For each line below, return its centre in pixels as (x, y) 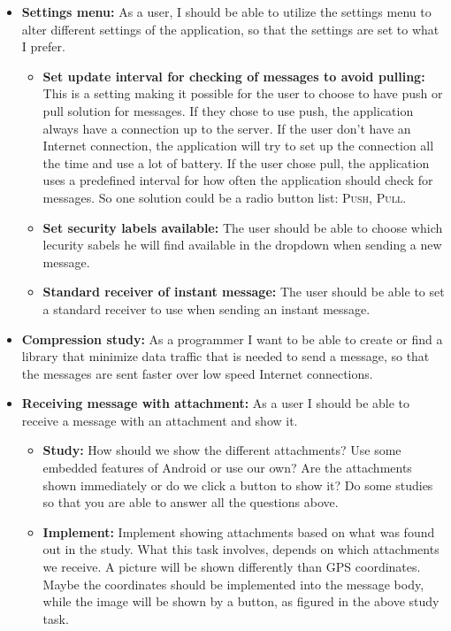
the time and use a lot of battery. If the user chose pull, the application (236, 162)
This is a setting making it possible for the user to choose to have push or (243, 93)
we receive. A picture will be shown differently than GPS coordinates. (232, 567)
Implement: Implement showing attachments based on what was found (239, 531)
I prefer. (43, 46)
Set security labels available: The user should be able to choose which (243, 227)
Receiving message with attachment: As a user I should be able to (216, 403)
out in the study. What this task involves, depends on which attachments (241, 549)
